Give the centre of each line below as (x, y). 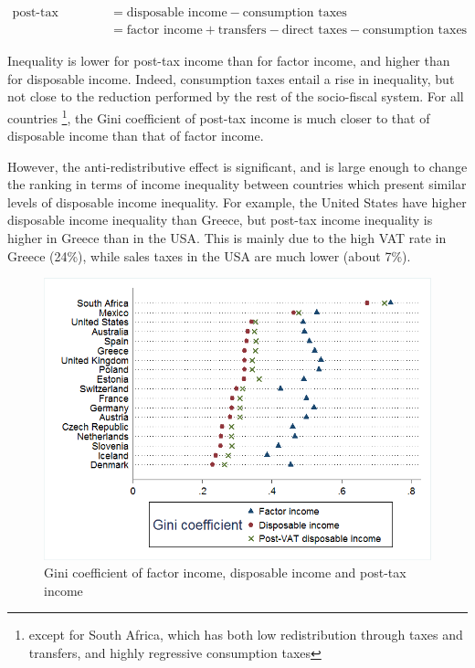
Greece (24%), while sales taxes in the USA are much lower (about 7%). (209, 255)
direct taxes (314, 31)
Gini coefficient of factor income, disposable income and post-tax (225, 573)
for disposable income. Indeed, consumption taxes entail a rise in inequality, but (231, 78)
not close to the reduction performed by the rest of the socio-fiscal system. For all (236, 96)
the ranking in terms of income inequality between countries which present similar (237, 184)
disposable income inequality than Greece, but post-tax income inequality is (220, 220)
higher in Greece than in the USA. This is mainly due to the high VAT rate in (227, 238)
